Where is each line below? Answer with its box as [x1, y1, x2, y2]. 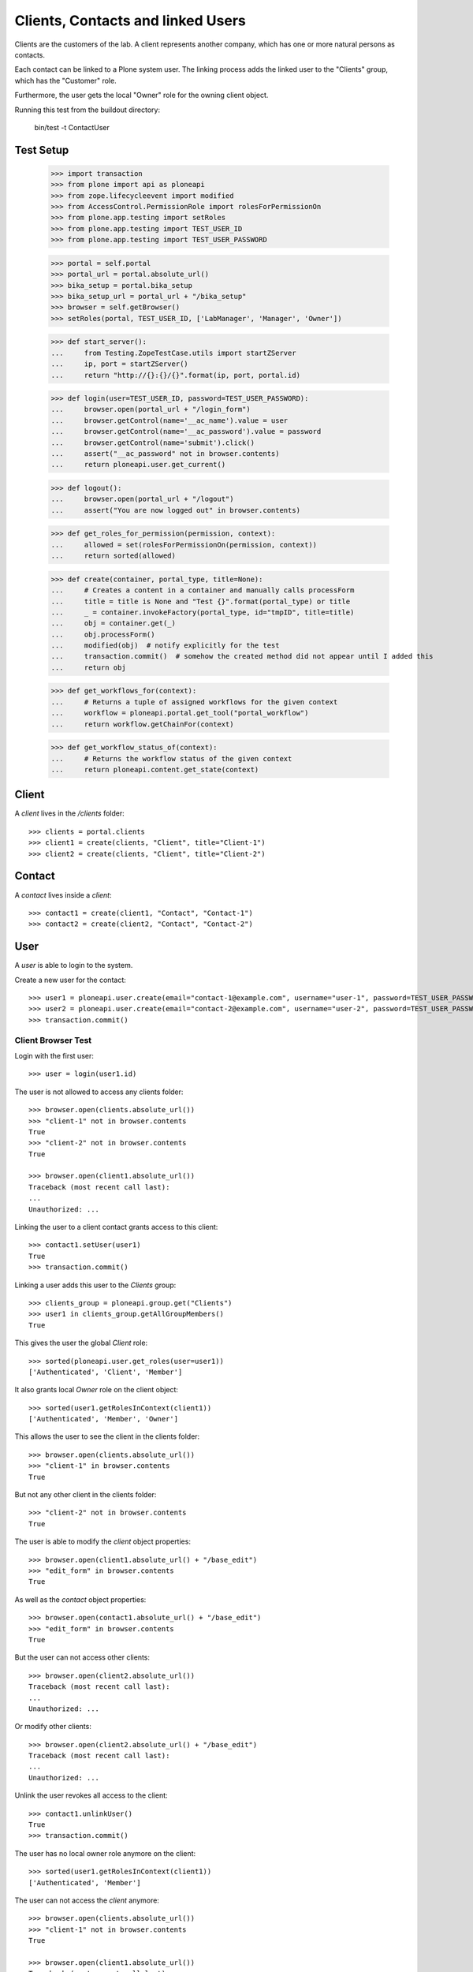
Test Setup [14, 143, 69, 157]
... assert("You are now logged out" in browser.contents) [50, 506, 301, 514]
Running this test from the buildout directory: [14, 105, 161, 114]
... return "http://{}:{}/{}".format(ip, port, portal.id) [50, 371, 301, 379]
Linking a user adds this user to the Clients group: [14, 1280, 177, 1290]
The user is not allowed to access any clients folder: [14, 1087, 184, 1096]
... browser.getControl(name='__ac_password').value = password [50, 427, 322, 436]
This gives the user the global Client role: [14, 1338, 148, 1348]
